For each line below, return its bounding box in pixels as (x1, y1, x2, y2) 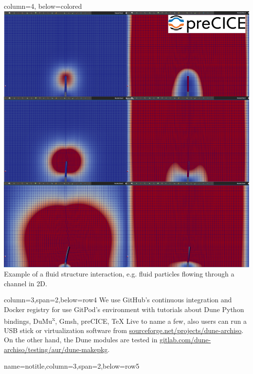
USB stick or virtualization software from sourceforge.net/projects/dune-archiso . (4, 325, 244, 335)
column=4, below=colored (4, 1, 82, 11)
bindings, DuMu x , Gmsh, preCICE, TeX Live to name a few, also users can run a (4, 314, 247, 326)
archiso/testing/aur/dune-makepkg (4, 344, 108, 354)
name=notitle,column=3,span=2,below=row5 (4, 360, 140, 371)
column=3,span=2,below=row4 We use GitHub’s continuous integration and (4, 295, 232, 305)
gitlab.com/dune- (160, 335, 211, 345)
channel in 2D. (4, 278, 47, 288)
